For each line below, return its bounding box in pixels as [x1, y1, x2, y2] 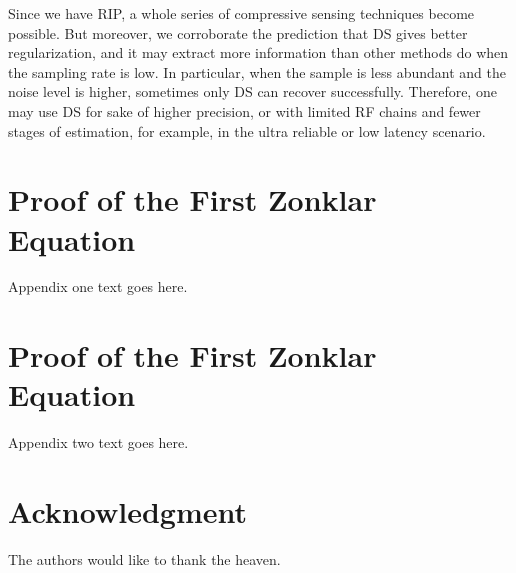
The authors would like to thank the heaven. [8, 549, 281, 570]
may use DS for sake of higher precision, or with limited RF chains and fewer [8, 100, 481, 121]
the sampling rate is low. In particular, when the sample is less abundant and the [8, 61, 506, 82]
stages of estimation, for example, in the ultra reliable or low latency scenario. [8, 120, 486, 141]
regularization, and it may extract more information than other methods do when [8, 42, 509, 63]
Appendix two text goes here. [8, 432, 189, 453]
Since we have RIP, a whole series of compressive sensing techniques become [8, 3, 475, 23]
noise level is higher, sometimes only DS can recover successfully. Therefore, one [8, 81, 497, 102]
